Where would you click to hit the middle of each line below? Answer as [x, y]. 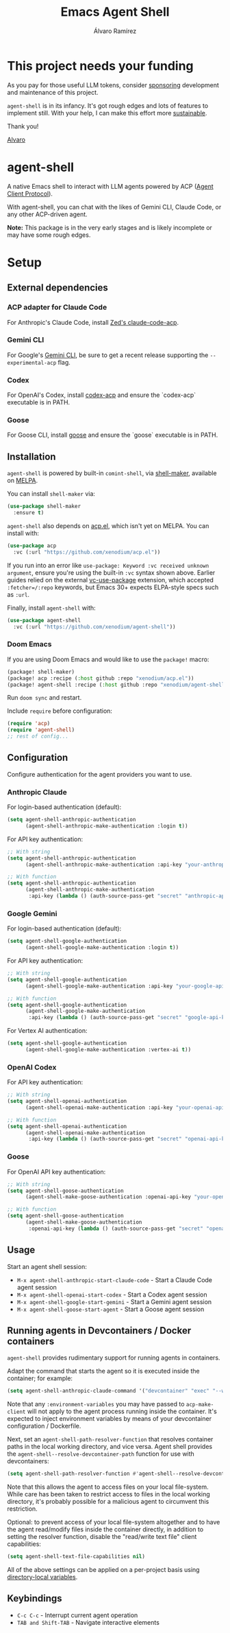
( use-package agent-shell [44, 620]
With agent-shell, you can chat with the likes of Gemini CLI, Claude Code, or [114, 207]
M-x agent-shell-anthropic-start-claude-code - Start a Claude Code [115, 1280]
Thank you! [23, 126]
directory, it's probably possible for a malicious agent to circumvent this [108, 1502]
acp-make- [200, 1405]
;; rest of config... [38, 736]
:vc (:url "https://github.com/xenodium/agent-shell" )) [94, 627]
